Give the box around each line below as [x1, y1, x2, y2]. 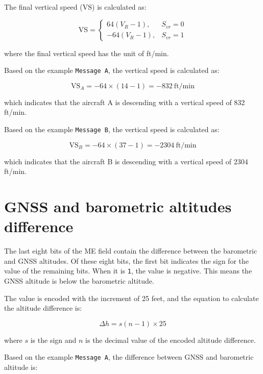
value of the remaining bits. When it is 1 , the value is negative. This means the [4, 265, 252, 276]
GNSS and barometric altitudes [4, 196, 232, 217]
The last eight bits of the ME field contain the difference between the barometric [4, 245, 257, 256]
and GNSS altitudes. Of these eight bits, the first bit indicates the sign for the [4, 255, 249, 266]
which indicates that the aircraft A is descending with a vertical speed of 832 [4, 96, 245, 107]
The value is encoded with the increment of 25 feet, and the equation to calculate [4, 292, 259, 303]
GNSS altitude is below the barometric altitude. [4, 276, 154, 286]
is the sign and [30, 334, 77, 345]
